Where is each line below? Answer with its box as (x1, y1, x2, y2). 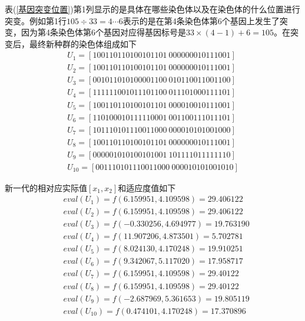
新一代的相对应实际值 (5, 181, 87, 194)
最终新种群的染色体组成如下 (29, 37, 137, 50)
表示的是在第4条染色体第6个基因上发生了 (122, 14, 280, 27)
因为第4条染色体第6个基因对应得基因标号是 (21, 26, 186, 38)
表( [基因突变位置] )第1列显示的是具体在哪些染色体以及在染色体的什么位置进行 (5, 3, 300, 15)
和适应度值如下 (118, 181, 176, 194)
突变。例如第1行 (5, 14, 67, 27)
